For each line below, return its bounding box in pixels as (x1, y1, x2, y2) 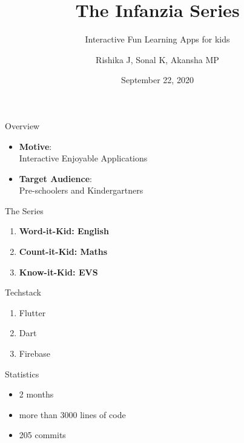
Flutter (19, 306, 46, 319)
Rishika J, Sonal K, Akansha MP (96, 53, 219, 66)
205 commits (19, 428, 66, 441)
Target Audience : (19, 172, 93, 184)
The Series (5, 204, 44, 217)
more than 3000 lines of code (19, 408, 126, 421)
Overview (5, 119, 40, 132)
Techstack (5, 286, 41, 299)
